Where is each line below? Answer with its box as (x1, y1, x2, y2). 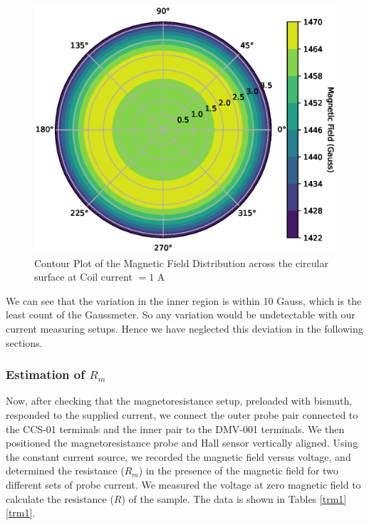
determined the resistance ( (6, 463, 125, 478)
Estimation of (6, 365, 85, 383)
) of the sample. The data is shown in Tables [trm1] (121, 491, 347, 506)
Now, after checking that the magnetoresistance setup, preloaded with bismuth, (6, 393, 353, 408)
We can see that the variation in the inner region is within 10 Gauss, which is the (6, 293, 362, 308)
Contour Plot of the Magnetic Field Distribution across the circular (34, 255, 328, 270)
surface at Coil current (34, 269, 132, 284)
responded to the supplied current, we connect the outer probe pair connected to (6, 407, 358, 422)
